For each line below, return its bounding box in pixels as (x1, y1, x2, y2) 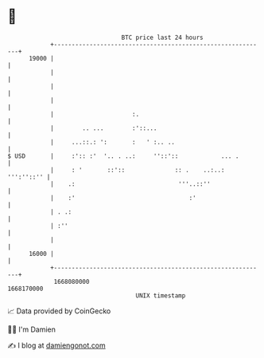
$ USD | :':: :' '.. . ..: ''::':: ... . (7, 151, 239, 160)
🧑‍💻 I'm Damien (7, 325, 56, 334)
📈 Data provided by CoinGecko (7, 306, 111, 316)
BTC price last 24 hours (121, 33, 204, 41)
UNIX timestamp (135, 291, 186, 300)
